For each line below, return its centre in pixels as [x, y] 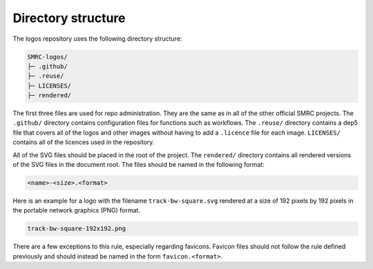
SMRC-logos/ [48, 57]
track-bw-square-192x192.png [77, 229]
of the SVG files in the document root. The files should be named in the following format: [139, 165]
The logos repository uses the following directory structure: [97, 39]
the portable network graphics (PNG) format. [77, 210]
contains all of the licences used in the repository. [84, 142]
